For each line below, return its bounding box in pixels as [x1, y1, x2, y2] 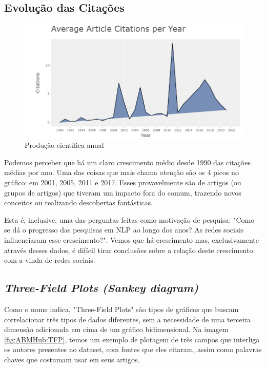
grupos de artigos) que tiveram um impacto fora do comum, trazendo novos [4, 187, 241, 198]
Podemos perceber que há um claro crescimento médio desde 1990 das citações [4, 157, 251, 167]
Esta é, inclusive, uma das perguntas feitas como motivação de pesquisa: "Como [4, 214, 255, 225]
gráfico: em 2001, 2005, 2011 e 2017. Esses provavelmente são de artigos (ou [4, 177, 241, 188]
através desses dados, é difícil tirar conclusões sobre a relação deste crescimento [4, 244, 253, 255]
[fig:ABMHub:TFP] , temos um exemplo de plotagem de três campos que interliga [4, 334, 260, 344]
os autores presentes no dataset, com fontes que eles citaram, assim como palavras [4, 344, 262, 355]
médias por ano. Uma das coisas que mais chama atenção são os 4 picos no [4, 167, 239, 178]
